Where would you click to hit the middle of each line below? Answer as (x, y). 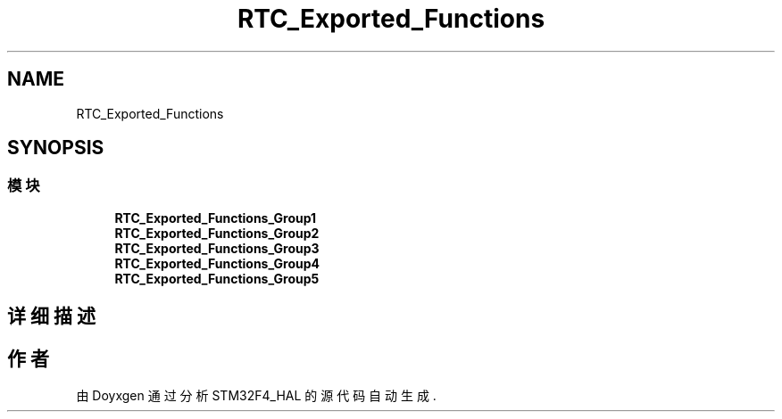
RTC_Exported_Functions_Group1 (216, 218)
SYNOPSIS (56, 148)
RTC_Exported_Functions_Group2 (217, 233)
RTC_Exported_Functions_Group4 (217, 263)
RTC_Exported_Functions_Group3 (217, 248)
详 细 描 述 (51, 316)
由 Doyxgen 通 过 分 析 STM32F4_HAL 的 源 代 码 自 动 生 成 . (256, 396)
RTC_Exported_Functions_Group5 (217, 278)
